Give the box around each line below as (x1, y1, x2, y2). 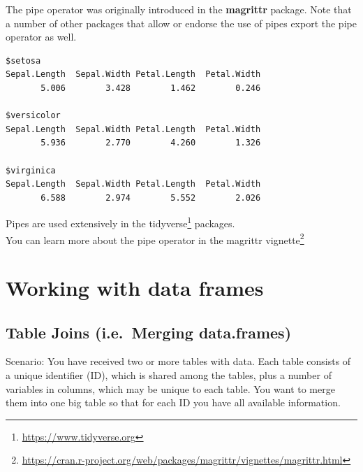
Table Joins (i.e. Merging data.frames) (6, 321, 292, 343)
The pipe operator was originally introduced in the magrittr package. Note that (6, 2, 352, 16)
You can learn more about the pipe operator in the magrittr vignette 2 (6, 230, 304, 247)
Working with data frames (6, 273, 264, 301)
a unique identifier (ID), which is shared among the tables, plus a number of (6, 367, 332, 382)
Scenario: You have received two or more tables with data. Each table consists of (6, 354, 351, 369)
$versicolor (6, 110, 61, 121)
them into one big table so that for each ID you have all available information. (6, 395, 341, 410)
